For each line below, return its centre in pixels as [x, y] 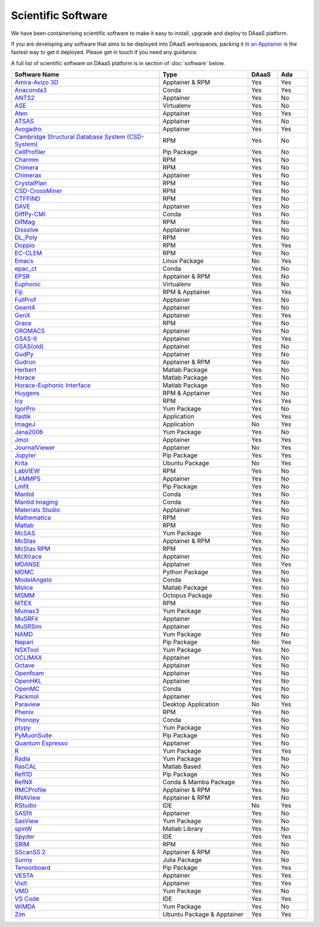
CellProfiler [30, 152]
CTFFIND [28, 199]
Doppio [25, 245]
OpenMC [27, 689]
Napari [24, 642]
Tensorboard [32, 868]
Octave [25, 666]
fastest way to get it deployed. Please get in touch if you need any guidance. [104, 52]
